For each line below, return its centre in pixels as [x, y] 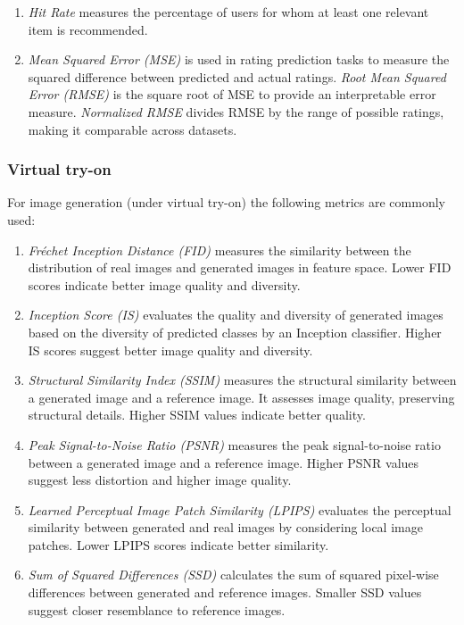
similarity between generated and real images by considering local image [225, 527]
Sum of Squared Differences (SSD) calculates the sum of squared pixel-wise [233, 575]
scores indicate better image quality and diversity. [164, 284]
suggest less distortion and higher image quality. [160, 480]
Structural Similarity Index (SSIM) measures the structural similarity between [242, 380]
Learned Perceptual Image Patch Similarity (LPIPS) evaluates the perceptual [240, 509]
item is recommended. [88, 29]
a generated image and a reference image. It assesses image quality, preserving [241, 397]
